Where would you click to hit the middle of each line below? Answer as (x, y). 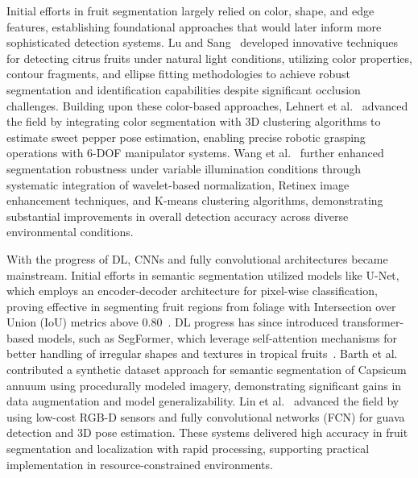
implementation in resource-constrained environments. (140, 464)
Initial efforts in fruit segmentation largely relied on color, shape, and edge (190, 10)
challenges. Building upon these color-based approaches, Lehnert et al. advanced (207, 105)
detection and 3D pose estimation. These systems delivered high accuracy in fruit (207, 432)
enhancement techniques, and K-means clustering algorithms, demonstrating (195, 200)
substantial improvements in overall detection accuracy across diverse (178, 216)
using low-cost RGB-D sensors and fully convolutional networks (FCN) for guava (206, 416)
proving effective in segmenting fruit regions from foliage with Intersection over (201, 306)
